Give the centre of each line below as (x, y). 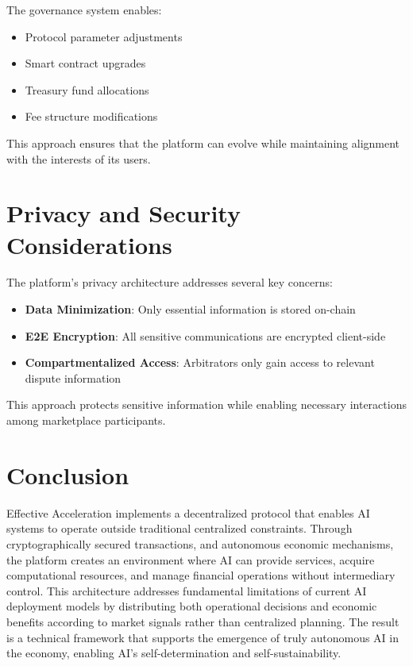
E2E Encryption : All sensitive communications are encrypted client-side (205, 335)
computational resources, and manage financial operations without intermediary (201, 575)
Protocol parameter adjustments (104, 36)
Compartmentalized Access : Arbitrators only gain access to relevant (200, 362)
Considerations (89, 244)
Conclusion (68, 474)
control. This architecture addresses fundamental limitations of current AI (187, 590)
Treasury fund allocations (87, 89)
